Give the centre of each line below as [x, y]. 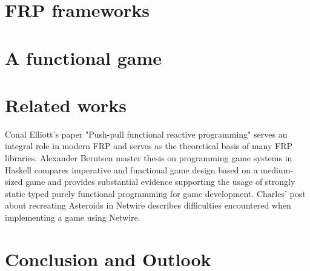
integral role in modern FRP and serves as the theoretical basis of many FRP [149, 146]
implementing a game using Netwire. [73, 217]
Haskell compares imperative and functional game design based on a [131, 169]
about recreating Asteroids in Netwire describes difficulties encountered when [148, 205]
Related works [66, 105]
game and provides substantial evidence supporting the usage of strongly [160, 182]
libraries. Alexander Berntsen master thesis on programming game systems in [149, 158]
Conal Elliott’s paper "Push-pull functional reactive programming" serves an [146, 134]
